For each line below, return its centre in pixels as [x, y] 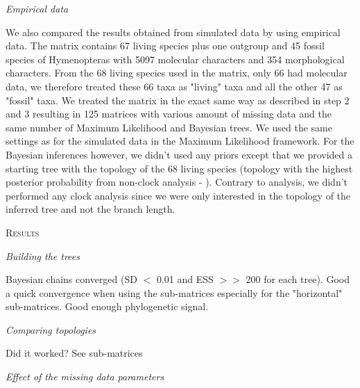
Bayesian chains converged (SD [71, 279]
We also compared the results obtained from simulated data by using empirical [173, 32]
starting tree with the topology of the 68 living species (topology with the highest [179, 168]
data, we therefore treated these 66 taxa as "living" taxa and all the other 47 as [174, 86]
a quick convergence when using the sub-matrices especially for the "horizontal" [174, 292]
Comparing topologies [51, 329]
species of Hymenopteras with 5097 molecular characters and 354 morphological [175, 59]
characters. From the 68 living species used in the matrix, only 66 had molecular [177, 73]
